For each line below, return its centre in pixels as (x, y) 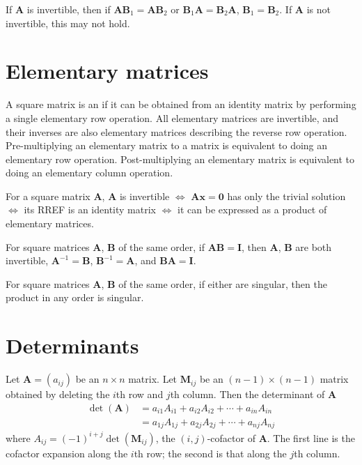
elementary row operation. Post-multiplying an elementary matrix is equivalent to (180, 159)
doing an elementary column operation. (89, 173)
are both (314, 246)
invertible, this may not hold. (68, 23)
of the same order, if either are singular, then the (223, 283)
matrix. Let (153, 379)
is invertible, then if (69, 9)
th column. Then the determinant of (247, 394)
